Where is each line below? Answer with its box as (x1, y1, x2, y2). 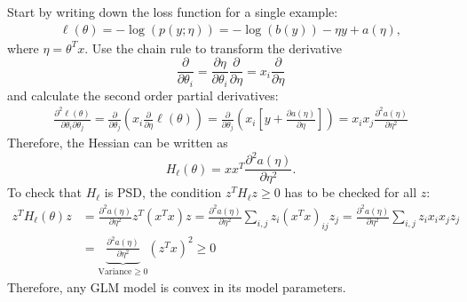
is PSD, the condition (104, 183, 222, 202)
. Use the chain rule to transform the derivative (84, 38, 342, 57)
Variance (98, 266, 132, 276)
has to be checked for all (284, 183, 417, 202)
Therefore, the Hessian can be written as (7, 133, 228, 152)
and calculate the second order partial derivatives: (7, 85, 279, 104)
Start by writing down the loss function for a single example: (7, 3, 338, 20)
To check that (7, 183, 82, 202)
